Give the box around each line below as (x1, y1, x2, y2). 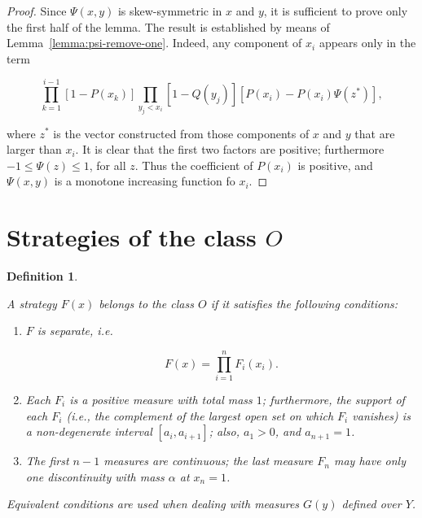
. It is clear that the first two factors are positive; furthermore (75, 141, 385, 158)
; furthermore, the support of (262, 390, 405, 407)
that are (354, 124, 395, 141)
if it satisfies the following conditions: (210, 294, 398, 311)
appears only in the (319, 34, 416, 51)
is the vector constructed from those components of (53, 124, 310, 141)
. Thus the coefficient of (134, 156, 253, 173)
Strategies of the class (7, 220, 257, 254)
